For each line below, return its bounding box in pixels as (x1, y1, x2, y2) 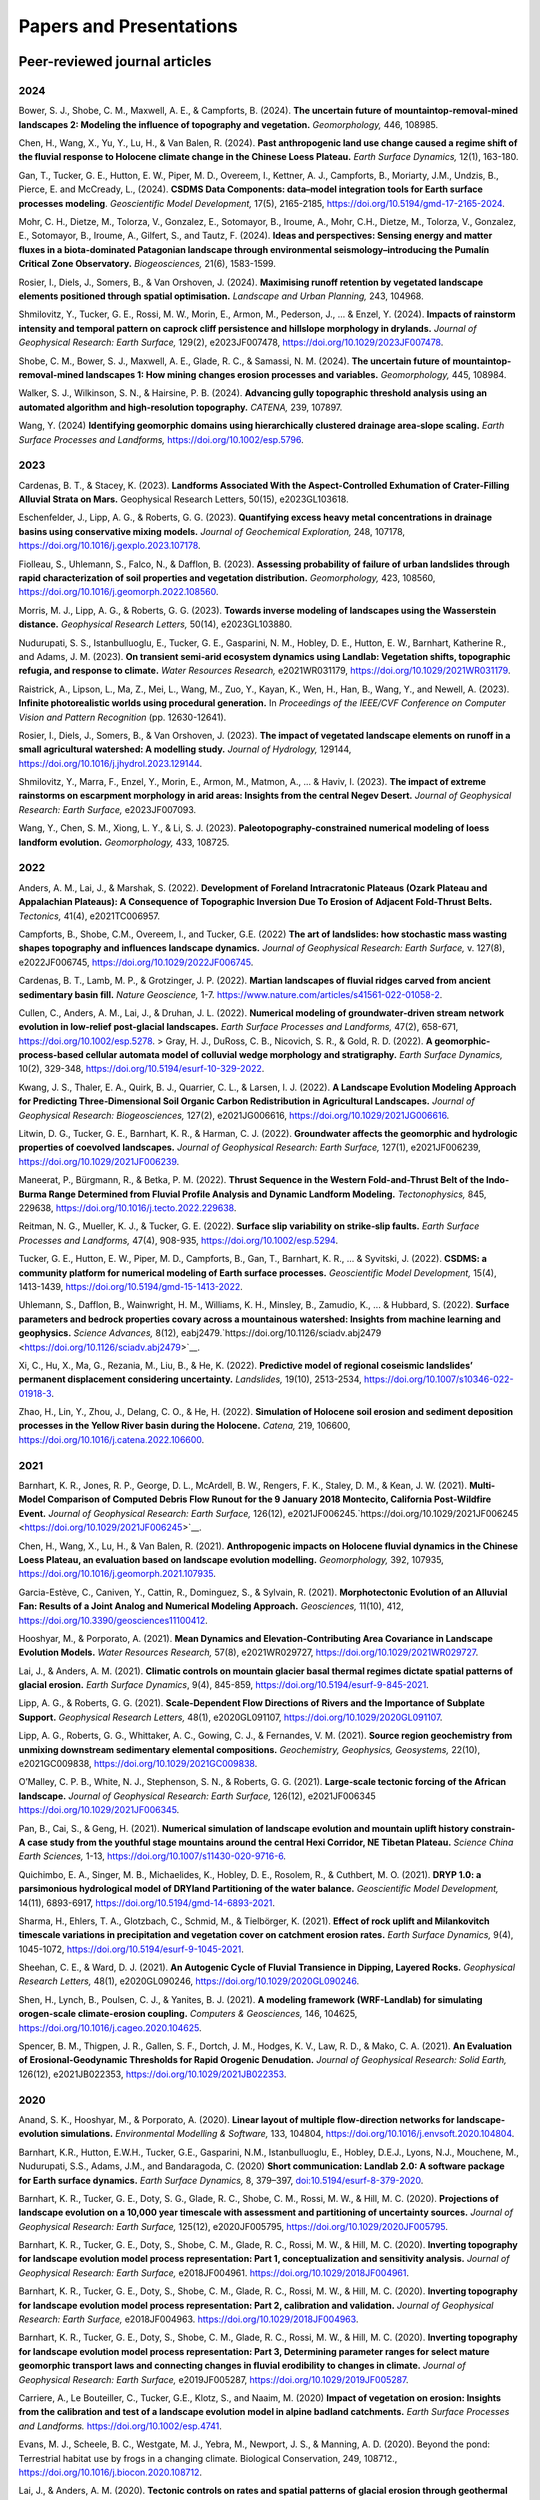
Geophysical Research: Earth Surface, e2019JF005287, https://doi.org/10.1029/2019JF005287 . (18, 2373, 409, 2385)
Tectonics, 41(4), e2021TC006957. (18, 910, 160, 922)
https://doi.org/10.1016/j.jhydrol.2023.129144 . (18, 757, 203, 769)
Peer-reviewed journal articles (18, 53, 212, 70)
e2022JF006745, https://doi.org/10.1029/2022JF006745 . (18, 956, 254, 968)
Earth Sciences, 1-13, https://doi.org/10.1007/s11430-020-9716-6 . (18, 1850, 287, 1862)
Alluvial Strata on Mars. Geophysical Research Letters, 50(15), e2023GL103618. (18, 493, 349, 505)
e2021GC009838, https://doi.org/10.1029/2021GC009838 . (18, 1758, 258, 1770)
